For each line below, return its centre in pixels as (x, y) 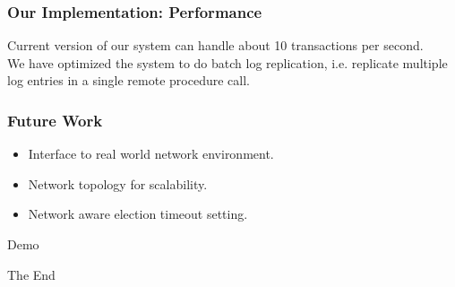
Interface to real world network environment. (151, 154)
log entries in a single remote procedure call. (129, 80)
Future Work (55, 120)
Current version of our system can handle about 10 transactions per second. (215, 45)
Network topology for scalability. (118, 183)
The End (31, 274)
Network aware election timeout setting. (138, 214)
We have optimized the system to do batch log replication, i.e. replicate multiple (227, 62)
